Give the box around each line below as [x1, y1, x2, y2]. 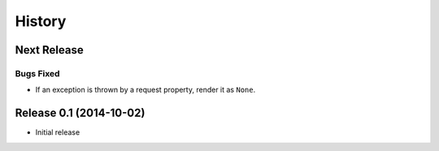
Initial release [35, 127, 80, 137]
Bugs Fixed [15, 67, 60, 79]
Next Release [15, 43, 85, 57]
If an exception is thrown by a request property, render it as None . [35, 85, 256, 95]
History [15, 12, 67, 30]
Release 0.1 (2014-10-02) [15, 106, 146, 120]
